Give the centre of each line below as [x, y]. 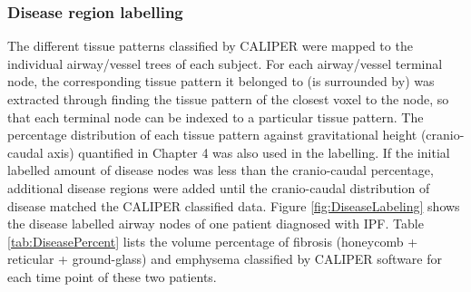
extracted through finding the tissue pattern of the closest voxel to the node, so [228, 99]
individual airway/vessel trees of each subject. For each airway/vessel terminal [225, 63]
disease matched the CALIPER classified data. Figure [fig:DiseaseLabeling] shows [234, 205]
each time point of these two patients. [112, 276]
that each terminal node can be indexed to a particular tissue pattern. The [216, 117]
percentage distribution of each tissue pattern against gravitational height [212, 135]
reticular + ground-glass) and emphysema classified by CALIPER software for [225, 259]
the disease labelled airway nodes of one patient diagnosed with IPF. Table [216, 224]
